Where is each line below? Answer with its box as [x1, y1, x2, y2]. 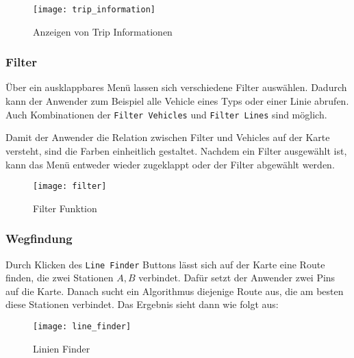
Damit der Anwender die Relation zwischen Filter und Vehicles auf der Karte [5, 130, 330, 144]
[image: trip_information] [33, 5, 155, 14]
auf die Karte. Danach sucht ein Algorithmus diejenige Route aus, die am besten [5, 283, 344, 298]
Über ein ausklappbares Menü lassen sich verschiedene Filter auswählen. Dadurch [5, 80, 347, 94]
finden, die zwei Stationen [5, 270, 114, 285]
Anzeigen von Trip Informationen [33, 24, 173, 38]
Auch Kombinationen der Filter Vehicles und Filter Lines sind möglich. [5, 107, 327, 121]
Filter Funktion [33, 201, 97, 215]
